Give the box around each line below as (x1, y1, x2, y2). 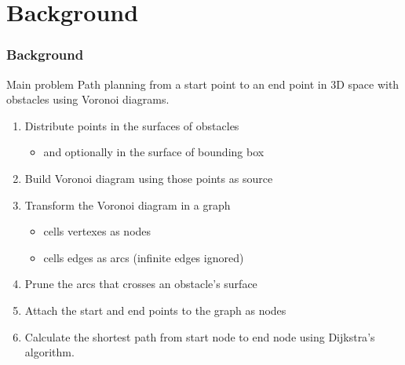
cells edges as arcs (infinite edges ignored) (43, 249, 244, 265)
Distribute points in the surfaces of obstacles (24, 117, 239, 133)
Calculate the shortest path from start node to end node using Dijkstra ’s (24, 328, 375, 345)
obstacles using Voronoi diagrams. (6, 91, 170, 108)
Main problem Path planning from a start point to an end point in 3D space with (6, 75, 400, 92)
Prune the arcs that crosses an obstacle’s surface (24, 276, 257, 292)
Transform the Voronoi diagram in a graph (24, 196, 231, 213)
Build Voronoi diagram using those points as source (24, 170, 273, 186)
